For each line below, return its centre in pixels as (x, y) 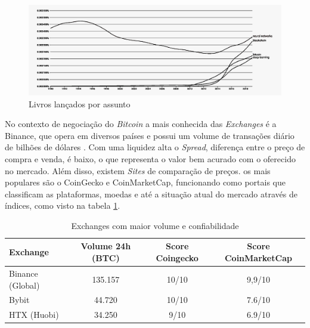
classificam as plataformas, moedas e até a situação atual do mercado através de (151, 194)
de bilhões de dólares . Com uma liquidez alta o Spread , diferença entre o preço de (155, 147)
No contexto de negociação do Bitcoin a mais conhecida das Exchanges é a (141, 124)
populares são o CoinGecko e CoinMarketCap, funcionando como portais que (145, 182)
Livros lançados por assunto (80, 103)
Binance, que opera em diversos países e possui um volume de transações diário (150, 135)
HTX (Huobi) (34, 315)
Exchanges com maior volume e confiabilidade (155, 225)
